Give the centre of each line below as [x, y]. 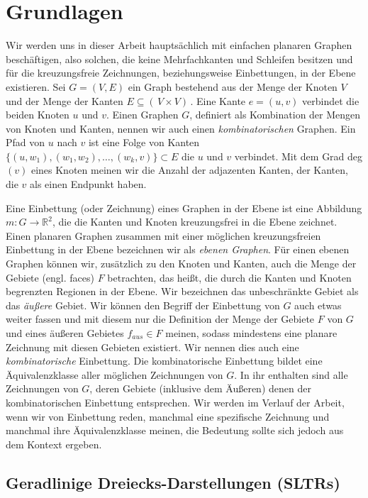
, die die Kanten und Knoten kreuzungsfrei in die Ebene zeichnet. [195, 222]
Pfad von [26, 142]
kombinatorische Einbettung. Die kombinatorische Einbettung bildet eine [164, 361]
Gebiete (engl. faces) [50, 277]
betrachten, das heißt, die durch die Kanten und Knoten [229, 277]
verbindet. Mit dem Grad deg [299, 156]
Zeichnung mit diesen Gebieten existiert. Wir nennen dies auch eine [152, 347]
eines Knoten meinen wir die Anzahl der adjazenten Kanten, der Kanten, [189, 170]
